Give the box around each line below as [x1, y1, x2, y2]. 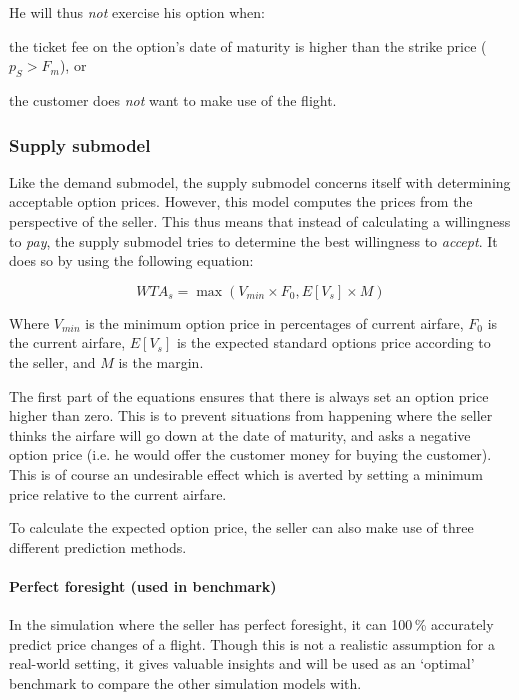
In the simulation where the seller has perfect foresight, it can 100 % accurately [9, 614, 494, 635]
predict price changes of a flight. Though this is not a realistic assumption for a [9, 633, 495, 654]
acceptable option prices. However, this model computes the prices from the [9, 191, 473, 212]
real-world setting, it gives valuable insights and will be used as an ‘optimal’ [9, 653, 475, 674]
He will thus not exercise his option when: [9, 2, 265, 22]
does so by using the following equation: [9, 250, 254, 271]
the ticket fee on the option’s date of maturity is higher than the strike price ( [9, 35, 487, 56]
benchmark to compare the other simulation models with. [9, 672, 362, 693]
